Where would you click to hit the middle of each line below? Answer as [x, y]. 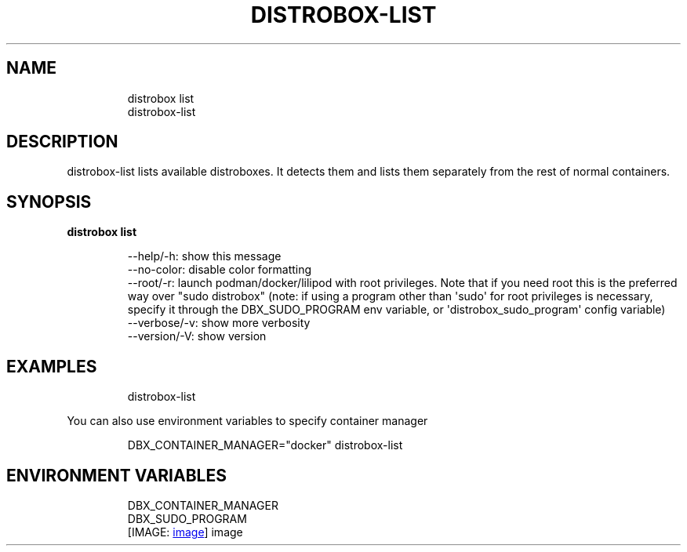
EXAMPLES [52, 366]
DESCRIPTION [62, 142]
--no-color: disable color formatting [220, 270]
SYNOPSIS [49, 202]
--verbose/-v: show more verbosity [219, 323]
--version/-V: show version [197, 336]
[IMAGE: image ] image [185, 532]
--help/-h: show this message [204, 256]
